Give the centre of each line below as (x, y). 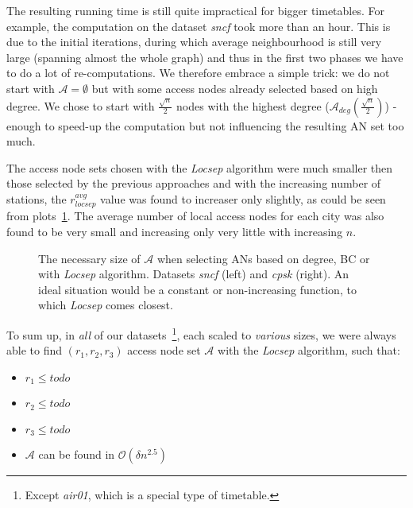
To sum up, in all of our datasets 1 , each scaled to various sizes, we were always (201, 333)
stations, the (37, 198)
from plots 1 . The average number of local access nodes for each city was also (195, 216)
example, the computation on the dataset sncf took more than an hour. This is (199, 26)
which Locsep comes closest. (106, 305)
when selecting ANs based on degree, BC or (263, 258)
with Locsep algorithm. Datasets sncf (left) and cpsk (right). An (194, 274)
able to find (35, 350)
